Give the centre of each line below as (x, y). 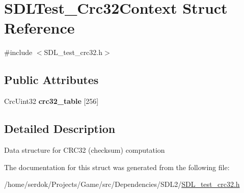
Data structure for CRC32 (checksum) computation (85, 149)
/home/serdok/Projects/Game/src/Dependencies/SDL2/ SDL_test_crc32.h (122, 184)
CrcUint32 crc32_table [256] (51, 101)
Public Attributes (51, 80)
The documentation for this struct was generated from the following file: (117, 167)
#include (18, 52)
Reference (39, 28)
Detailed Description (60, 129)
